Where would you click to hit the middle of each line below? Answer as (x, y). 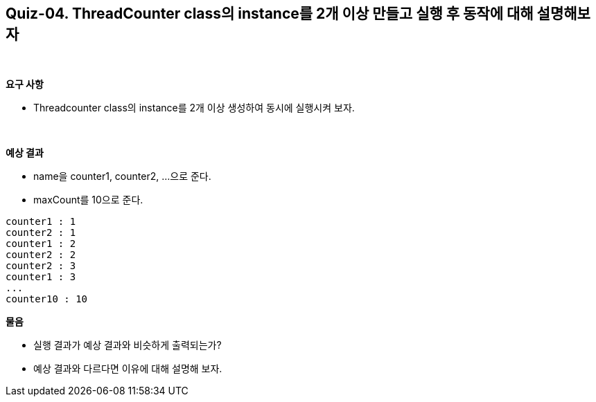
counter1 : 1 (41, 222)
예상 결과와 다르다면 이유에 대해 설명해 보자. (128, 369)
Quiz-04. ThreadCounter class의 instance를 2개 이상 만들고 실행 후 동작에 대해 (270, 13)
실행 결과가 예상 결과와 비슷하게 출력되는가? (128, 345)
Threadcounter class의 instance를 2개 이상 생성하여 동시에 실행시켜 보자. (194, 108)
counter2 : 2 (41, 255)
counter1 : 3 (41, 277)
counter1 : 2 (41, 244)
